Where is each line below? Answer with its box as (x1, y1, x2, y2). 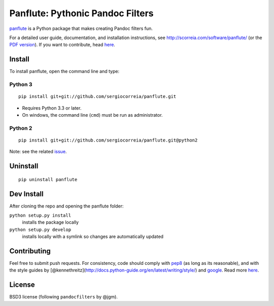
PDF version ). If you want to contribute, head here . (9, 42, 115, 48)
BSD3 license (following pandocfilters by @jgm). (9, 294, 118, 300)
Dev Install (9, 189, 44, 198)
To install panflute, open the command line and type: (9, 69, 119, 75)
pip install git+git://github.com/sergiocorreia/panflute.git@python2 (18, 137, 198, 143)
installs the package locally (22, 219, 79, 225)
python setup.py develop (9, 226, 71, 232)
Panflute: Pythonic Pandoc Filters (9, 8, 154, 19)
